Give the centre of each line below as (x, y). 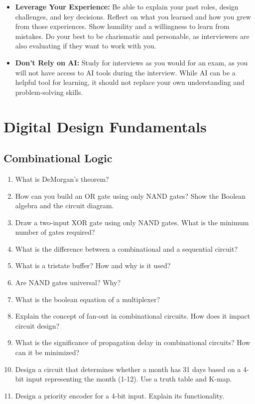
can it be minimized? (47, 352)
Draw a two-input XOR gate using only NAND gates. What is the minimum (132, 222)
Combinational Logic (58, 158)
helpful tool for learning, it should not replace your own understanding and (130, 82)
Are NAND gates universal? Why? (68, 282)
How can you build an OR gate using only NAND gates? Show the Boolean (130, 196)
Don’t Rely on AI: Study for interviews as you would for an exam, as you (131, 62)
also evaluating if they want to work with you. (86, 46)
